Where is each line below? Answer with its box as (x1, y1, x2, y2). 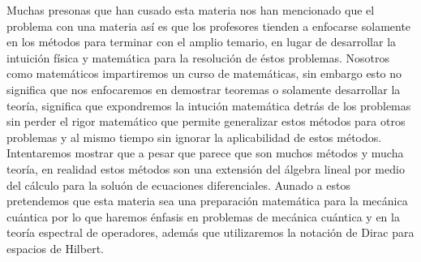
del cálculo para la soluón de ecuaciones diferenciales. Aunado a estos (6, 176, 350, 193)
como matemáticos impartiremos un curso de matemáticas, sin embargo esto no (6, 65, 402, 82)
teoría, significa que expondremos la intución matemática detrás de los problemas (6, 97, 411, 114)
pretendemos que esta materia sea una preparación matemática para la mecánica (6, 192, 408, 209)
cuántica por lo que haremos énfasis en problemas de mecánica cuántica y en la (6, 208, 400, 225)
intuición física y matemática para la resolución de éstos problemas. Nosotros (6, 49, 389, 66)
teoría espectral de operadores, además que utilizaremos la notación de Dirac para (6, 224, 415, 241)
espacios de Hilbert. (6, 239, 104, 256)
